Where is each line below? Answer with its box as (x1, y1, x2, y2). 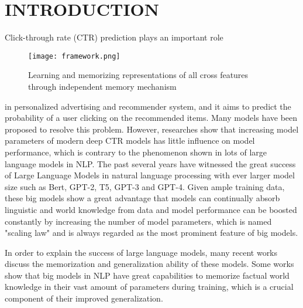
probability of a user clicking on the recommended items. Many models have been (5, 111, 298, 124)
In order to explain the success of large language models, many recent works (5, 246, 278, 258)
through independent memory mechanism (28, 80, 177, 92)
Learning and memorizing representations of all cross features (28, 69, 249, 81)
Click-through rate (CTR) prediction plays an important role (5, 31, 223, 43)
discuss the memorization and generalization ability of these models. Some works (5, 258, 294, 270)
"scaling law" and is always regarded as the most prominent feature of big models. (5, 226, 298, 239)
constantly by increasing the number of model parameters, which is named (5, 215, 272, 227)
